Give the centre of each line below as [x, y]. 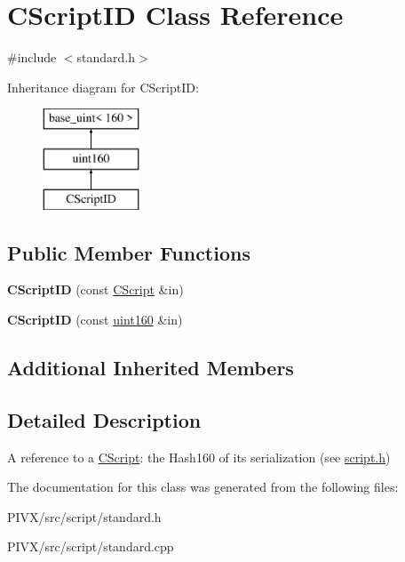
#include [32, 57]
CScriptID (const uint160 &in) [95, 320]
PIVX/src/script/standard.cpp [91, 546]
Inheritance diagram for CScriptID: [103, 87]
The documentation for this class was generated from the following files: [203, 487]
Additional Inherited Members [151, 368]
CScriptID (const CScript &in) [95, 289]
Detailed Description [104, 419]
